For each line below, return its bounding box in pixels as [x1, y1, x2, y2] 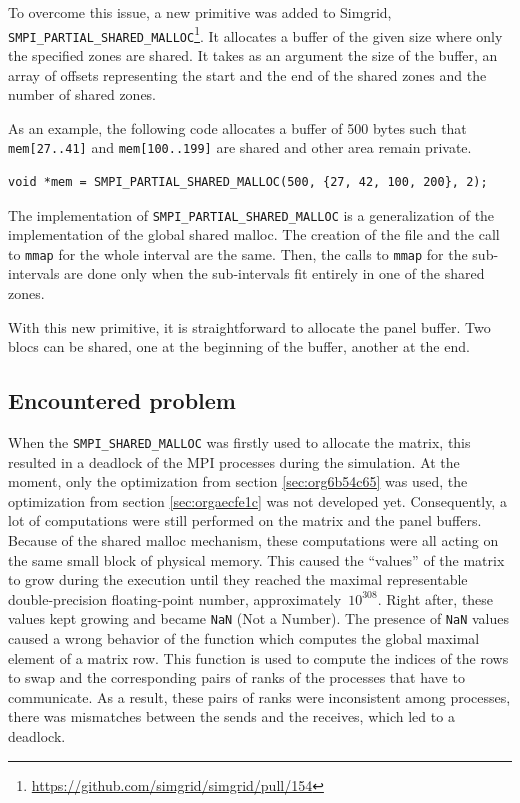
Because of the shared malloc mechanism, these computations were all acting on [8, 530, 499, 551]
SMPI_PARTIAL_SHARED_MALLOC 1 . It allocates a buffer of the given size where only [8, 22, 503, 46]
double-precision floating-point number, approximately [8, 588, 342, 609]
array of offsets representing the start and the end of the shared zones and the [8, 64, 487, 85]
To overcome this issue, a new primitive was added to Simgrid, [8, 2, 392, 22]
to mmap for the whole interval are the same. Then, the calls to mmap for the [8, 243, 468, 264]
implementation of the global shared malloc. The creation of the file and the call [8, 224, 500, 245]
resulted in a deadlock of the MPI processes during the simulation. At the [8, 451, 460, 472]
